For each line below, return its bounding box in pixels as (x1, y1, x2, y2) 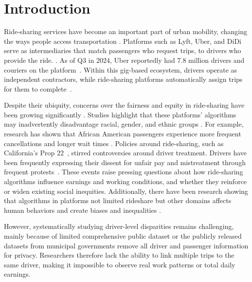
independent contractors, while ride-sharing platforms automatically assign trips (4, 74, 243, 84)
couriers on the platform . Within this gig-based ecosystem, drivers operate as (4, 64, 237, 75)
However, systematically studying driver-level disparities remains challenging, (4, 221, 234, 231)
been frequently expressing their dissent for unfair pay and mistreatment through (4, 157, 246, 167)
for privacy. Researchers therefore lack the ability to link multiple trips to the (4, 250, 234, 260)
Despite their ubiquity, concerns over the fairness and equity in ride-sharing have (4, 100, 245, 110)
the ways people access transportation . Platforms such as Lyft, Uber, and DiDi (4, 36, 241, 46)
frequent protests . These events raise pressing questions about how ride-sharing (4, 167, 243, 177)
